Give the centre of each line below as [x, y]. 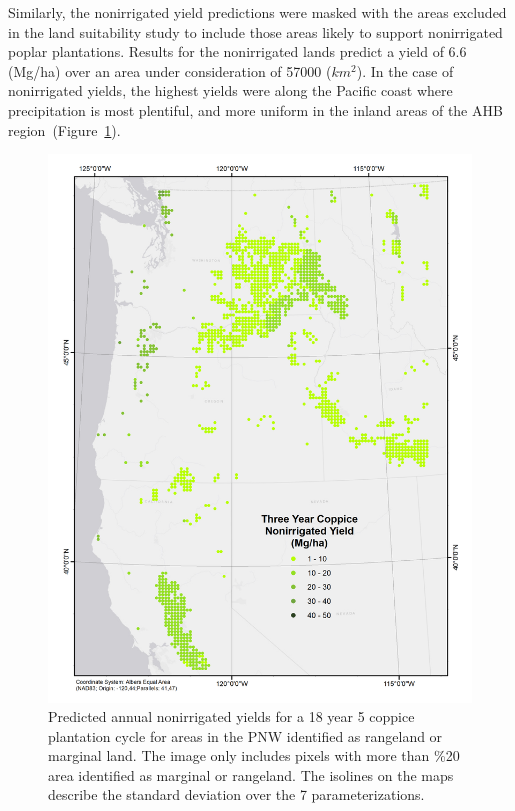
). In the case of [405, 70]
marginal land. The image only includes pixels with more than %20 [254, 755]
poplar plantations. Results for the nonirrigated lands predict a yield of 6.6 [237, 51]
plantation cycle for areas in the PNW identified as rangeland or [245, 735]
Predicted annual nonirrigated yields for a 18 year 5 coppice [231, 716]
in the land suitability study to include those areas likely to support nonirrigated [255, 31]
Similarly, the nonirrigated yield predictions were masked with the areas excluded [257, 12]
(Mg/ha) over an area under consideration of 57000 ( [170, 70]
